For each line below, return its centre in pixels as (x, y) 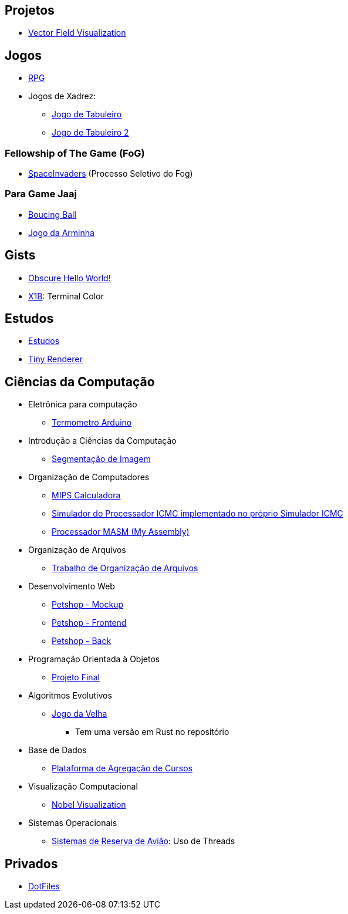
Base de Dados (58, 750)
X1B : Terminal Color (66, 296)
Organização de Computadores (89, 477)
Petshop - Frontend (89, 623)
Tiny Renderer (55, 359)
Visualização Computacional (83, 787)
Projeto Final (76, 677)
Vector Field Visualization (77, 33)
